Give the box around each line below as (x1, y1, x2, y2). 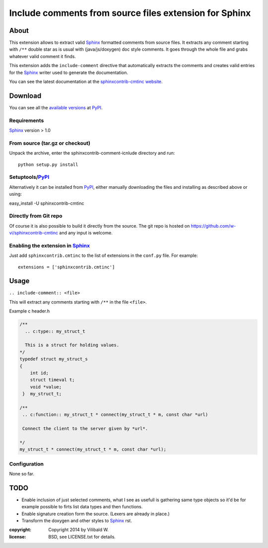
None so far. (9, 471, 35, 477)
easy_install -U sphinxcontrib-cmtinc (9, 200, 84, 206)
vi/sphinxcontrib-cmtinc (9, 230, 59, 236)
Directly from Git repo (9, 213, 63, 220)
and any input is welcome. (59, 230, 113, 236)
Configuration (9, 460, 44, 467)
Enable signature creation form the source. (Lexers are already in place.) (21, 511, 170, 517)
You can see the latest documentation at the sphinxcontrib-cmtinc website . (9, 78, 163, 84)
